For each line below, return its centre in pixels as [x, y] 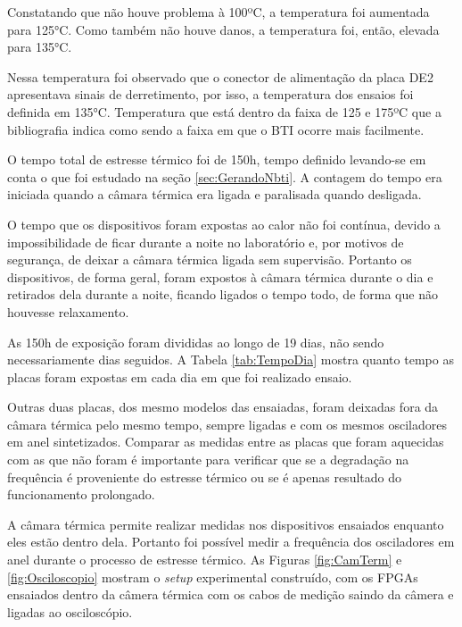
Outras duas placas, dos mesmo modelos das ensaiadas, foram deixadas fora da [223, 407]
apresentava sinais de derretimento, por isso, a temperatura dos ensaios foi [210, 94]
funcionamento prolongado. [81, 494]
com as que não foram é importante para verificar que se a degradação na [208, 460]
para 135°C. [40, 47]
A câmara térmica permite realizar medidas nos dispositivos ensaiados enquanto [226, 524]
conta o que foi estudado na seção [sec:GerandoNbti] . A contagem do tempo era [225, 176]
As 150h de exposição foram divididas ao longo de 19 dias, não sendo [196, 342]
